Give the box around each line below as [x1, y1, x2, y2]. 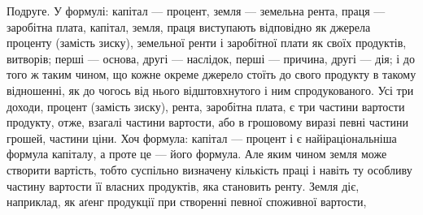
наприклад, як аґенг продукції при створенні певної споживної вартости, [7, 193, 367, 210]
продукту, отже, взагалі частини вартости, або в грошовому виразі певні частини [7, 114, 408, 131]
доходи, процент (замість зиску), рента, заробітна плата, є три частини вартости [7, 97, 405, 114]
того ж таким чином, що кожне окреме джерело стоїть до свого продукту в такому [7, 66, 416, 83]
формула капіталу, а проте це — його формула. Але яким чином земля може [7, 145, 387, 162]
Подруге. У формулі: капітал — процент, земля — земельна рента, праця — [7, 2, 386, 19]
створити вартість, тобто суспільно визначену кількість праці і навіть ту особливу [7, 161, 412, 178]
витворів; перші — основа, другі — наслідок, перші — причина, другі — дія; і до [7, 49, 415, 67]
